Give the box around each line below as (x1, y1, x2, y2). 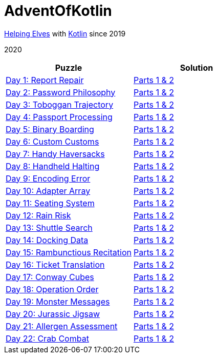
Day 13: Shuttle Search (6, 222, 93, 233)
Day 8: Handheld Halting (6, 161, 100, 171)
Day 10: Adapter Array (6, 185, 91, 196)
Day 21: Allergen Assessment (6, 321, 118, 331)
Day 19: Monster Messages (6, 296, 110, 307)
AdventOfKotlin (4, 2, 112, 19)
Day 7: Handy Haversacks (6, 148, 105, 159)
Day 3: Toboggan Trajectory (6, 99, 114, 110)
